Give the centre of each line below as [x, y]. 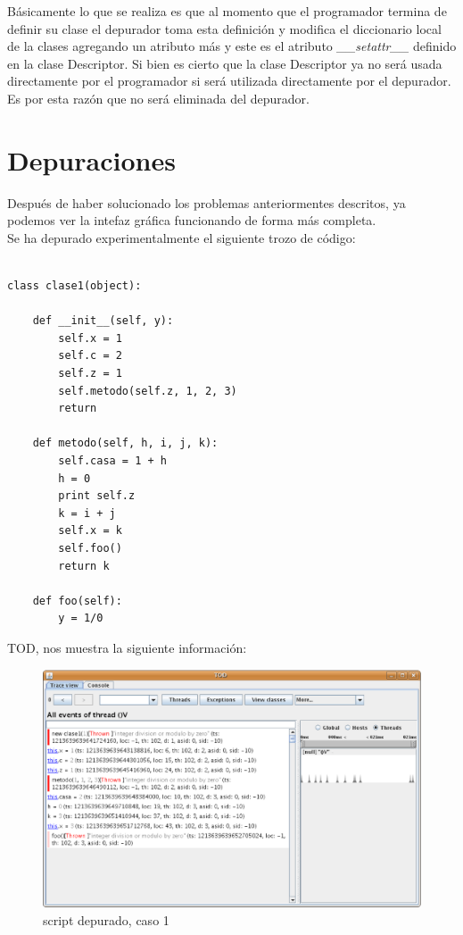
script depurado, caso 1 [106, 919]
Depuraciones [91, 159]
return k [84, 566]
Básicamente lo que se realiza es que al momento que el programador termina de [227, 11]
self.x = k [90, 531]
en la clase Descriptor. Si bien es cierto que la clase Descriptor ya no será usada [225, 63]
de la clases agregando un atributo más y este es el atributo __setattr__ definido [232, 46]
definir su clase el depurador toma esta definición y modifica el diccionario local [224, 28]
